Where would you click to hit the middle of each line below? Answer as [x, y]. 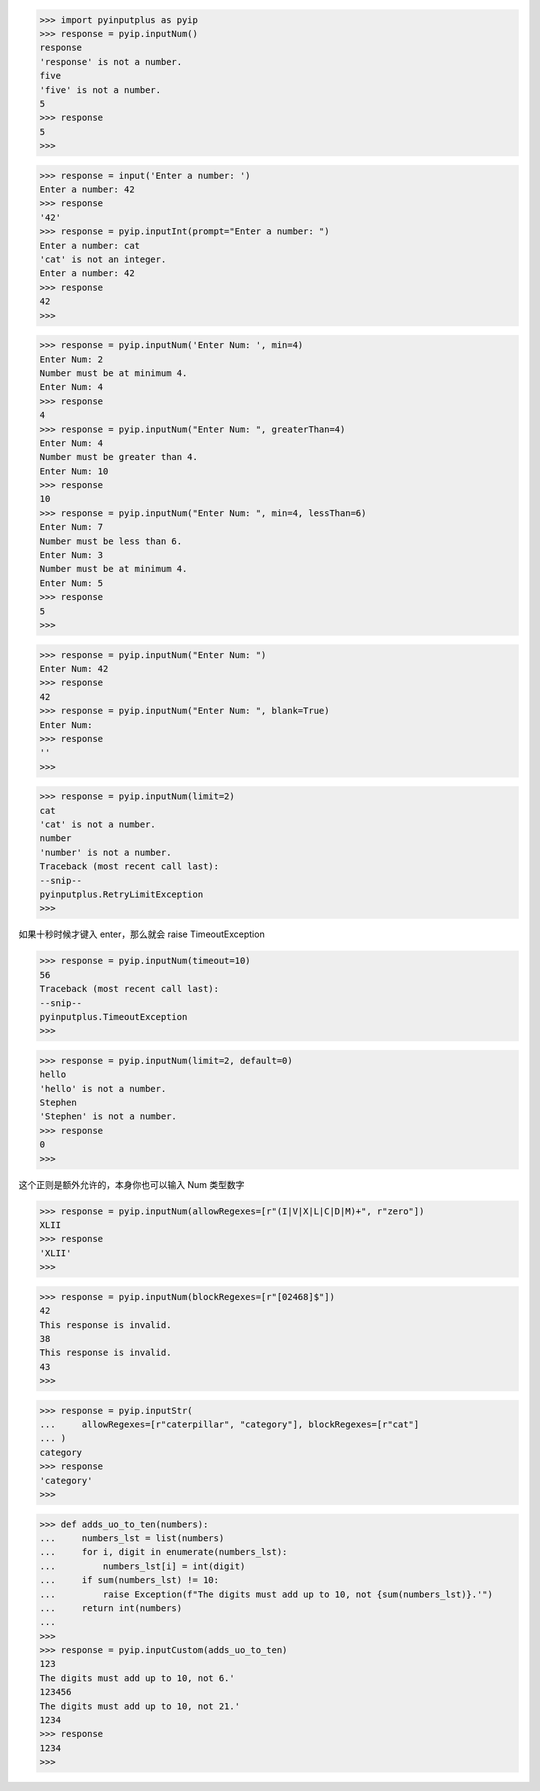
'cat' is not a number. [98, 824]
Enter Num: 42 [74, 668]
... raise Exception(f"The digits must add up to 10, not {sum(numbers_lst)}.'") [266, 1594]
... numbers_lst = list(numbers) [132, 1538]
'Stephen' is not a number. [108, 1116]
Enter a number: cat [89, 245]
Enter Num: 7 [71, 527]
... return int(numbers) [111, 1608]
